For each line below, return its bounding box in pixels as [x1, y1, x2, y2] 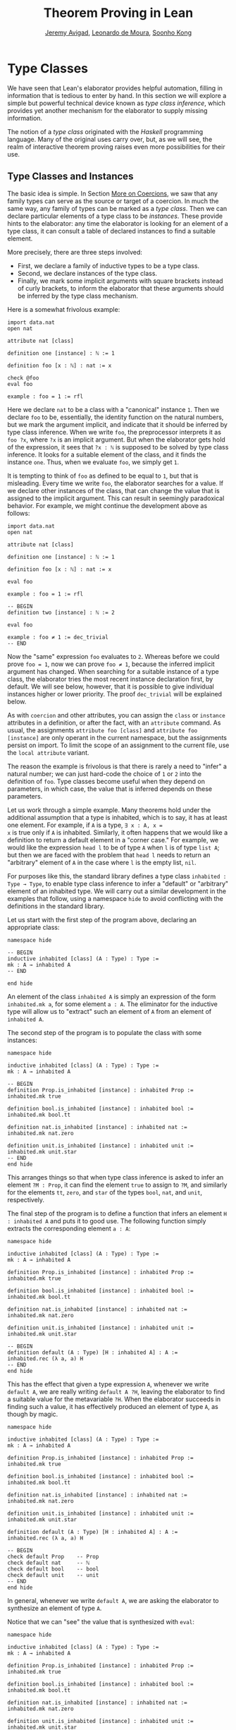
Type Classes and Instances [7, 171, 134, 183]
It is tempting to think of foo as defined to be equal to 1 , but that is [7, 471, 199, 480]
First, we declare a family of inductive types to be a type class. [17, 261, 199, 270]
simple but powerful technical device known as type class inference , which [7, 99, 225, 107]
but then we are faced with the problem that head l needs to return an [7, 850, 211, 859]
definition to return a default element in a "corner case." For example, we [7, 835, 219, 844]
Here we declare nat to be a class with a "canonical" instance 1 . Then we [7, 405, 220, 413]
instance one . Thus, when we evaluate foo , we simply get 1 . [7, 457, 180, 466]
